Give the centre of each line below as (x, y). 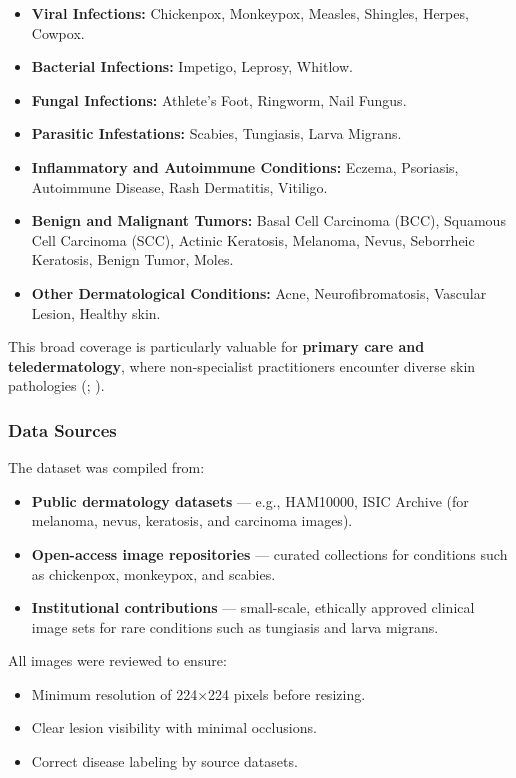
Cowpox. (58, 32)
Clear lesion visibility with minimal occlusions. (174, 727)
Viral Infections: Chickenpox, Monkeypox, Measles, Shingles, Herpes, (250, 13)
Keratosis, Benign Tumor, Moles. (132, 259)
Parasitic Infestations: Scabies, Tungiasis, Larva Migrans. (216, 133)
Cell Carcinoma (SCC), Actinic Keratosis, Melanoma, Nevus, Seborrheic (253, 239)
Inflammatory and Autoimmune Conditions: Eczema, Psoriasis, (245, 166)
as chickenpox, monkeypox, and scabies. (153, 573)
